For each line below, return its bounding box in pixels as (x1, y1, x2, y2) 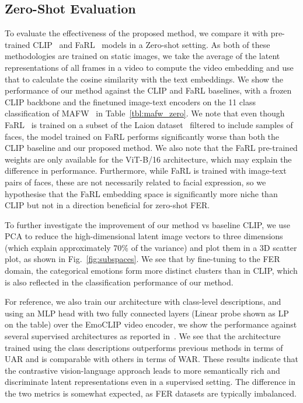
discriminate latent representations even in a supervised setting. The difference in (5, 376, 296, 388)
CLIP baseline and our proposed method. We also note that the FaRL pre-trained (5, 142, 298, 154)
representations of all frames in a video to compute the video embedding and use (5, 61, 294, 73)
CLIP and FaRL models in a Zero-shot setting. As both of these (33, 38, 270, 50)
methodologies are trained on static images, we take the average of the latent (5, 50, 280, 62)
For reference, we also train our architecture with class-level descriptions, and (5, 295, 281, 308)
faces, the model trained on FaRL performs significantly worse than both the (5, 130, 280, 142)
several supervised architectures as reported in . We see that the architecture (5, 330, 281, 342)
